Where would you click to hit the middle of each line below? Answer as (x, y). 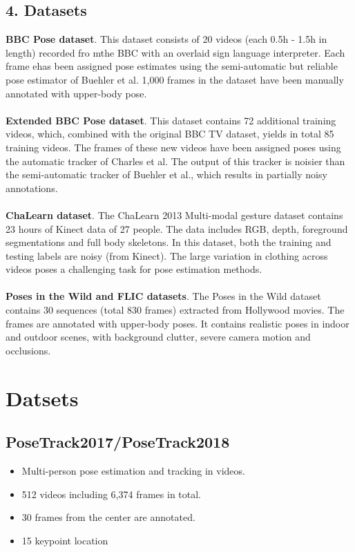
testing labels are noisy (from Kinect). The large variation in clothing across (167, 255)
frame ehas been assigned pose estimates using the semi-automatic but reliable (172, 66)
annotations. (32, 188)
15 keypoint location (65, 540)
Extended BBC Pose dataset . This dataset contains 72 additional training (171, 120)
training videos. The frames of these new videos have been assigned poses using (173, 147)
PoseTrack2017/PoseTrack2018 (118, 442)
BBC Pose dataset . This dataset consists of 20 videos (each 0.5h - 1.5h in (166, 39)
